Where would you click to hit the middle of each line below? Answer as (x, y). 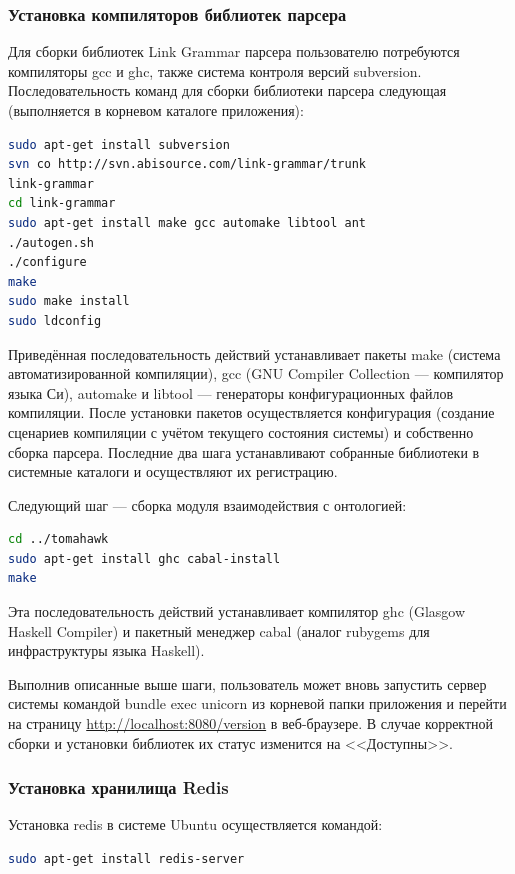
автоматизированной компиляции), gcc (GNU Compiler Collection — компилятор (256, 373)
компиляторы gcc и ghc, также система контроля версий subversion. (215, 70)
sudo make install (69, 301)
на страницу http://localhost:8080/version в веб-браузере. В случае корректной (251, 723)
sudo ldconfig (55, 320)
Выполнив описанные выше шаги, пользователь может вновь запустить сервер (247, 683)
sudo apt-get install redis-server (126, 859)
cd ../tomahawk (58, 539)
